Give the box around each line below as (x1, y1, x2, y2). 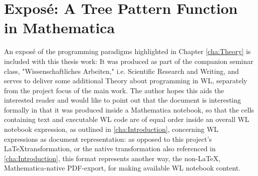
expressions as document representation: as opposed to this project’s (4, 133, 212, 144)
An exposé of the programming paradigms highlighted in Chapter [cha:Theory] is (4, 46, 251, 57)
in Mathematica (4, 17, 115, 38)
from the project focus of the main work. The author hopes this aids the (4, 85, 224, 95)
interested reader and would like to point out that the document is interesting (4, 95, 241, 105)
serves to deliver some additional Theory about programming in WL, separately (4, 75, 248, 86)
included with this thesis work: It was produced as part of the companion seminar (4, 56, 254, 66)
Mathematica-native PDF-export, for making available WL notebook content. (4, 163, 241, 173)
